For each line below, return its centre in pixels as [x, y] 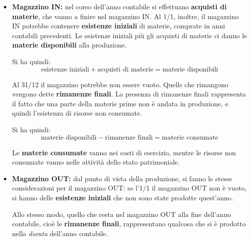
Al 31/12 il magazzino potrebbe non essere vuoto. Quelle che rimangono [120, 84]
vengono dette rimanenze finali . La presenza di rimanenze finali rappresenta [129, 94]
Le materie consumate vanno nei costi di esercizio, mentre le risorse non [124, 152]
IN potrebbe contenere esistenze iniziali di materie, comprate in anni [118, 26]
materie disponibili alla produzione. [69, 45]
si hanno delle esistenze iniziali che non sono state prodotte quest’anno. [123, 197]
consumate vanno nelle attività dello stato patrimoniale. [96, 162]
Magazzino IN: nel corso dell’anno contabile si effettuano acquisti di [119, 6]
